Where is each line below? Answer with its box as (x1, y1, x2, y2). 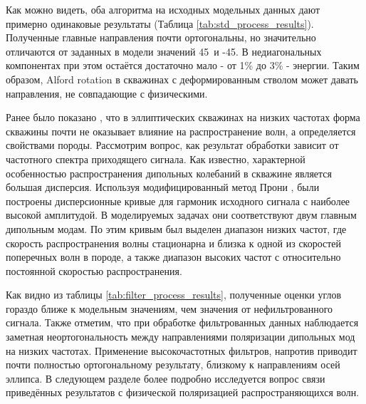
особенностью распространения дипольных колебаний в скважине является (6, 165, 333, 180)
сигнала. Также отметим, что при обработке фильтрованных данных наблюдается (6, 315, 359, 330)
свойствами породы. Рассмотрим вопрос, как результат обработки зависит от (6, 138, 339, 152)
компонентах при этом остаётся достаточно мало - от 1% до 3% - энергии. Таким (6, 58, 360, 73)
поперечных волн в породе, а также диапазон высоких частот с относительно (6, 249, 341, 264)
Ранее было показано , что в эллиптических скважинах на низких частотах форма (6, 110, 360, 125)
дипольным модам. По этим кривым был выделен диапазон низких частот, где (6, 221, 347, 236)
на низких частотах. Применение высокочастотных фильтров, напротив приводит (6, 343, 357, 358)
